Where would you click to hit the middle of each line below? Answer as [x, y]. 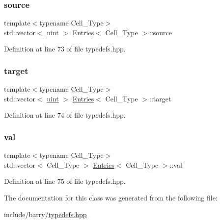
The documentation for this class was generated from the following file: [111, 198]
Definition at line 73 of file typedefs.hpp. [65, 49]
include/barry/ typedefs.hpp [45, 214]
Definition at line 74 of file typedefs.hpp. [65, 115]
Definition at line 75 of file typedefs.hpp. [65, 181]
